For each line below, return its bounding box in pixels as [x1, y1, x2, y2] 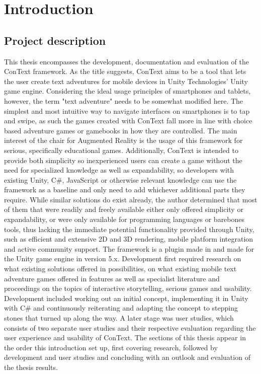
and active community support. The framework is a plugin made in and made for [4, 243, 254, 254]
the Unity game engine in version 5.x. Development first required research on [4, 253, 241, 264]
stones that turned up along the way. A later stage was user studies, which [4, 313, 234, 323]
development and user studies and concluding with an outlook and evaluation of [4, 352, 250, 362]
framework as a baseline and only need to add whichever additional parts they [4, 184, 245, 195]
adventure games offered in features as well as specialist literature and [4, 273, 220, 283]
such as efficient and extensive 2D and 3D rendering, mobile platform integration [4, 234, 253, 244]
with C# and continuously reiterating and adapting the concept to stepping [4, 303, 238, 313]
